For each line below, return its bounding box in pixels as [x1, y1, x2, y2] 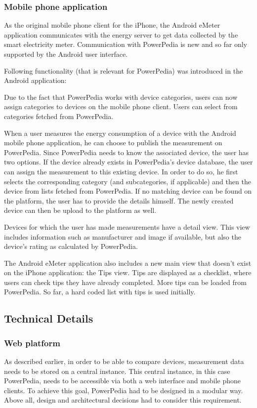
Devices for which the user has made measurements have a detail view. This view [4, 221, 250, 232]
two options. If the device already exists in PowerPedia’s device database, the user [4, 157, 253, 167]
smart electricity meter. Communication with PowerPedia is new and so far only [4, 39, 247, 49]
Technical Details [4, 311, 93, 326]
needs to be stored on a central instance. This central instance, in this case [4, 366, 230, 376]
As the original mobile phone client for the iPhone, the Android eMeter [4, 20, 220, 30]
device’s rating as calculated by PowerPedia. [4, 241, 138, 251]
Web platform [4, 336, 60, 349]
